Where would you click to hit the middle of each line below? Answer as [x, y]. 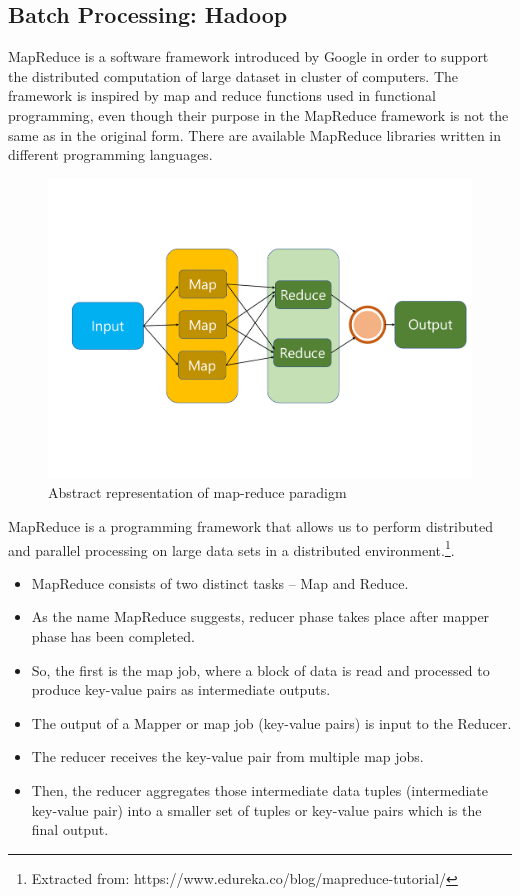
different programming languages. [110, 154]
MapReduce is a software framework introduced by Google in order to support [248, 56]
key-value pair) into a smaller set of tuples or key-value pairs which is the [256, 809]
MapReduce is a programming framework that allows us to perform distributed [250, 526]
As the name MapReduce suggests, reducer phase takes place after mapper [260, 616]
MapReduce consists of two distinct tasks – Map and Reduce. [220, 582]
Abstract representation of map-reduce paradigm [197, 492]
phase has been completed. [113, 636]
